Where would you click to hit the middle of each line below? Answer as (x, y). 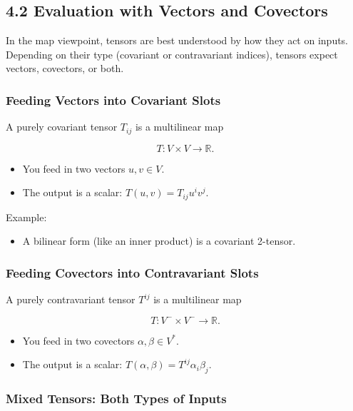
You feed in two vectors (74, 168)
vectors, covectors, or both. (65, 68)
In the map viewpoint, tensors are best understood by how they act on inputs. (177, 40)
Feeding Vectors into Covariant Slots (113, 100)
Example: (26, 217)
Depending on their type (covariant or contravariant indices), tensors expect (172, 54)
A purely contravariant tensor (71, 299)
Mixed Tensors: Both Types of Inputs (116, 399)
